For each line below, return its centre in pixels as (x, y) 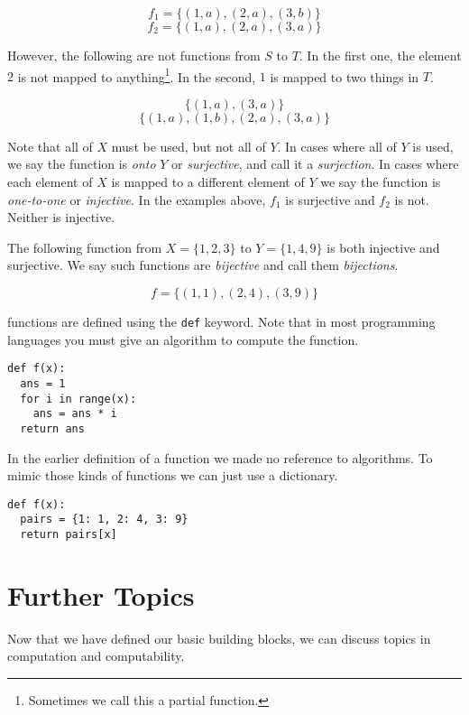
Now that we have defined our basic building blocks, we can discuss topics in (219, 638)
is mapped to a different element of (208, 182)
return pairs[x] (69, 535)
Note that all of (50, 146)
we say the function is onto (82, 164)
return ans (52, 428)
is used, (433, 146)
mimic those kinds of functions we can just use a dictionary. (173, 475)
